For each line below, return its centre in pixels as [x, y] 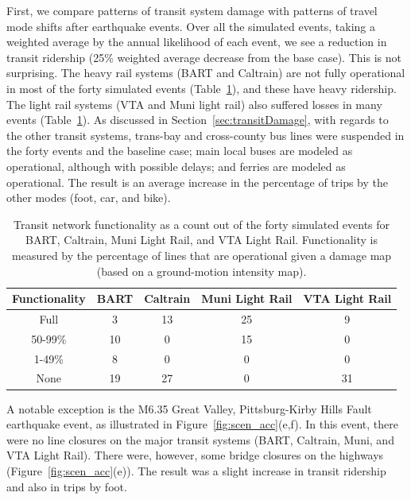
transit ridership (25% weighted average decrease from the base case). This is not [204, 57]
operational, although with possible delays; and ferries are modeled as [176, 166]
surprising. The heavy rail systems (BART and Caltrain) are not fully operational [206, 73]
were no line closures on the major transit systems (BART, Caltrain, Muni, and [200, 439]
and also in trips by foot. [67, 486]
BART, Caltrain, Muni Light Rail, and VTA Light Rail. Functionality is [202, 240]
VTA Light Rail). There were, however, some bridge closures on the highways [195, 455]
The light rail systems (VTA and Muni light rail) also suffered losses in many [194, 104]
